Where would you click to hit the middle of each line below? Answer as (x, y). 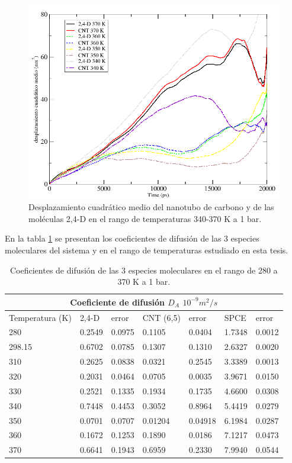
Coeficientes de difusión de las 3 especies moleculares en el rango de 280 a (144, 270)
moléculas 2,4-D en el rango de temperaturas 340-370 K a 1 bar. (145, 218)
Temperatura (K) (40, 317)
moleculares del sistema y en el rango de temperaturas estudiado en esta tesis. (147, 250)
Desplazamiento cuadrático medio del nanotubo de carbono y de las (151, 207)
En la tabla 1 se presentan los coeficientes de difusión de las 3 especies (132, 238)
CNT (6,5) (161, 317)
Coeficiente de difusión (117, 302)
